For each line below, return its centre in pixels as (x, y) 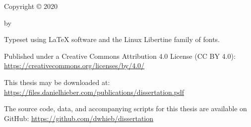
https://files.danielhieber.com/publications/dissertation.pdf (94, 92)
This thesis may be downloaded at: (57, 82)
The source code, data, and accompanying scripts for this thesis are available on (125, 108)
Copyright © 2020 (31, 6)
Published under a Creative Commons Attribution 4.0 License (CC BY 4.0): (120, 56)
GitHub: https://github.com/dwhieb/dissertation (79, 118)
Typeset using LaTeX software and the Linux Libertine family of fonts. (112, 39)
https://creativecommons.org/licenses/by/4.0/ (74, 65)
